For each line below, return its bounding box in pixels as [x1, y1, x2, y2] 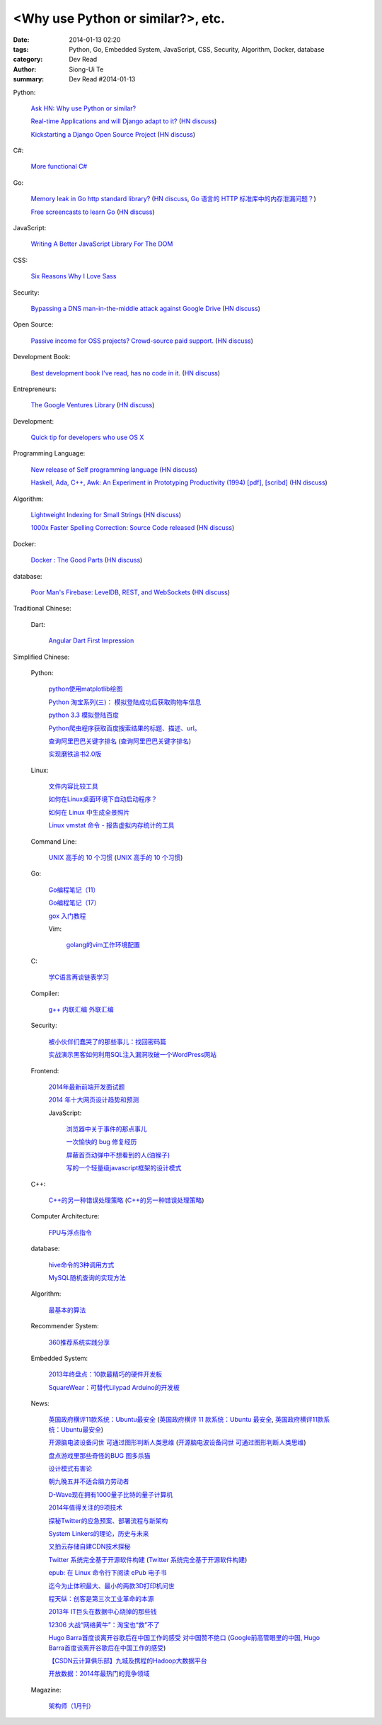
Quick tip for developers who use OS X [30, 433, 144, 442]
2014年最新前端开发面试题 [48, 1082, 125, 1091]
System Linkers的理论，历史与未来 [48, 1529, 149, 1537]
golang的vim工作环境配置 [66, 941, 141, 949]
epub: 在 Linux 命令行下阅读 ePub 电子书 [48, 1568, 167, 1577]
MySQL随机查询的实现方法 [48, 1273, 127, 1282]
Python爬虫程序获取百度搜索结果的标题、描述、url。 [48, 723, 201, 733]
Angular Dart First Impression [48, 636, 134, 645]
